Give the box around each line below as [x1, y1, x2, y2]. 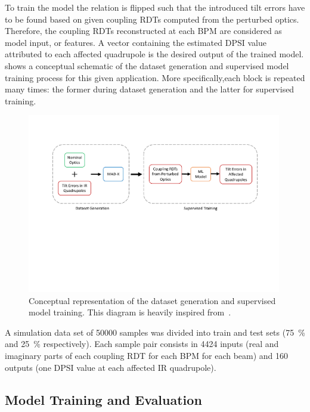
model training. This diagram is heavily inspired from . [29, 306, 231, 318]
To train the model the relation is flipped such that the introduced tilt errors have [5, 1, 305, 13]
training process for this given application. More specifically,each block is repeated [5, 71, 305, 83]
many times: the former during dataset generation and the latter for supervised [5, 83, 294, 95]
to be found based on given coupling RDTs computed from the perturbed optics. [5, 13, 299, 25]
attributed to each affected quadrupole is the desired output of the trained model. [5, 48, 304, 60]
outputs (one [5, 361, 51, 373]
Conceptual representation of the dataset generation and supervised [29, 294, 276, 306]
